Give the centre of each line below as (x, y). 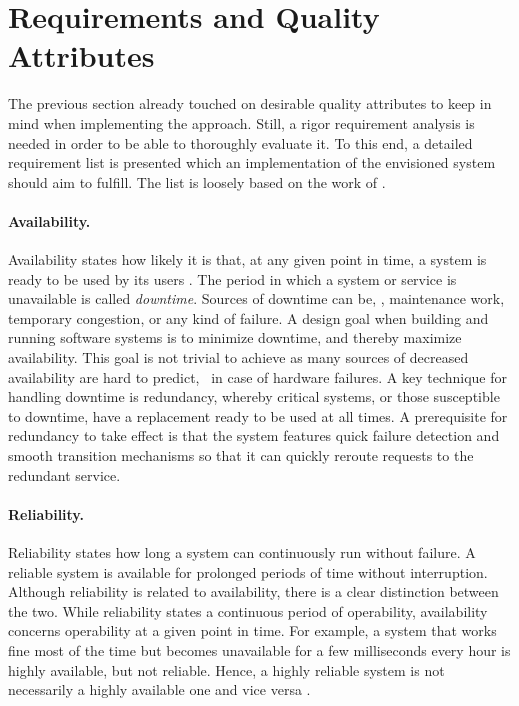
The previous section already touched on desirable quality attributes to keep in (250, 103)
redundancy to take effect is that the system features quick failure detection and (254, 435)
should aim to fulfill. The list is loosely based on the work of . (197, 181)
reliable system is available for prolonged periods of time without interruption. (248, 571)
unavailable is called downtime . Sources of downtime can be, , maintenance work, (256, 298)
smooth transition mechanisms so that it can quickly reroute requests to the (241, 455)
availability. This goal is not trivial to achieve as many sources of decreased (238, 357)
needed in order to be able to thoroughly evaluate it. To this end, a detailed (240, 142)
